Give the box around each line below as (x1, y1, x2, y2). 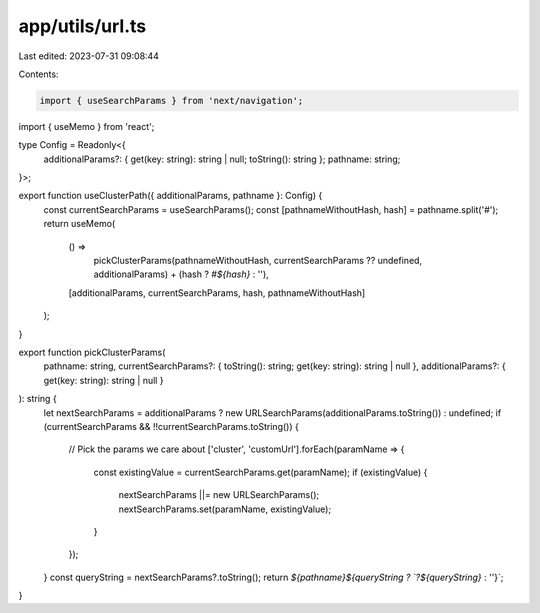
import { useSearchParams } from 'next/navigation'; (39, 95, 304, 106)
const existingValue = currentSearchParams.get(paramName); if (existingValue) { (93, 466, 428, 478)
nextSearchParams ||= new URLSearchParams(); (118, 489, 320, 501)
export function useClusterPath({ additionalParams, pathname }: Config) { (18, 190, 323, 202)
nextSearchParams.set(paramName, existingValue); (118, 503, 332, 515)
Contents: (18, 68, 59, 80)
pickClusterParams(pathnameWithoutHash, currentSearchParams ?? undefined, (93, 255, 423, 267)
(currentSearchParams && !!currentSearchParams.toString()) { (43, 420, 299, 432)
